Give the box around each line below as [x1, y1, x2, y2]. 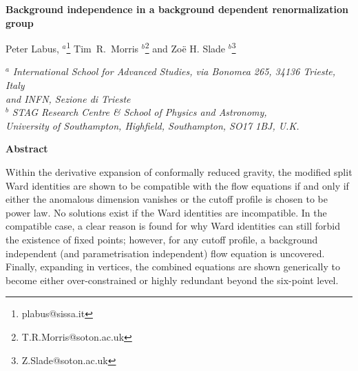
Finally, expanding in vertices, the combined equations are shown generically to [6, 259, 340, 274]
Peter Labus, [6, 41, 59, 55]
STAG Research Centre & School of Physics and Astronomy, [12, 105, 267, 119]
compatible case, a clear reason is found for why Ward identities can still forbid [6, 219, 340, 233]
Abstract [6, 141, 48, 156]
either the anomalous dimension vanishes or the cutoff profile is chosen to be [6, 192, 328, 206]
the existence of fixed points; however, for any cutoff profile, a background [6, 232, 318, 246]
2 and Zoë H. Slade [145, 39, 226, 55]
